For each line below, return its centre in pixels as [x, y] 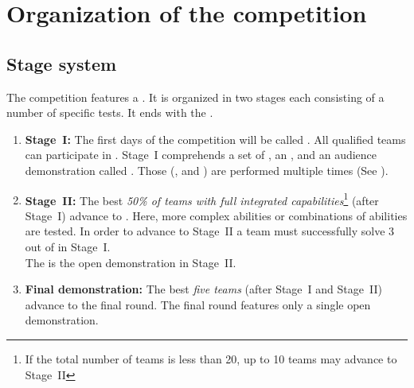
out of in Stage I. [68, 246]
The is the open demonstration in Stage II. [131, 262]
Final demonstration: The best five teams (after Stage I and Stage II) [203, 289]
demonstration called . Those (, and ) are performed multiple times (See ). [207, 170]
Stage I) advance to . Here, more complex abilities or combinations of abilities [216, 215]
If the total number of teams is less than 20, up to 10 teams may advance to [211, 358]
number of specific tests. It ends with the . [110, 113]
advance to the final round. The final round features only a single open [198, 304]
